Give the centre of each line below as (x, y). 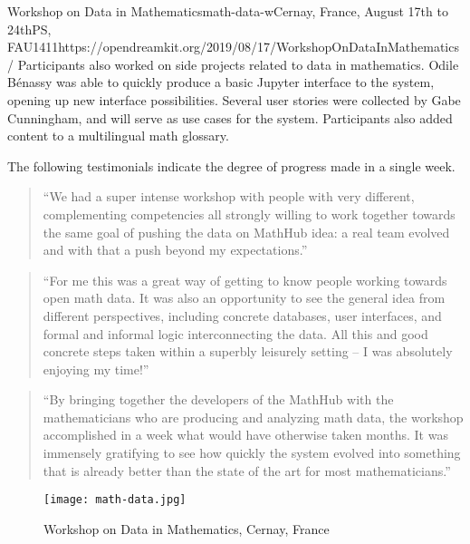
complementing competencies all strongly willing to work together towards (249, 214)
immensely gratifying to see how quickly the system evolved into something (252, 453)
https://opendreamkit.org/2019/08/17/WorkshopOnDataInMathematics (259, 47)
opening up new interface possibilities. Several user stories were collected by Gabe (234, 99)
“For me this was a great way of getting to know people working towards (245, 280)
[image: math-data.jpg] (115, 500)
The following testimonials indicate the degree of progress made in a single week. (231, 165)
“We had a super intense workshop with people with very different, (229, 196)
